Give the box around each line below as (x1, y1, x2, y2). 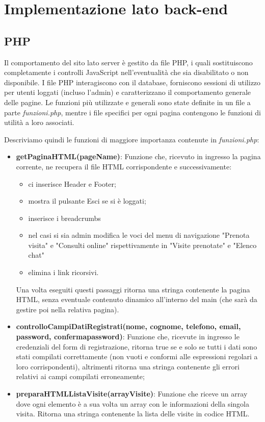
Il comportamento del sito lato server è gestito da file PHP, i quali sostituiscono (4, 57, 253, 67)
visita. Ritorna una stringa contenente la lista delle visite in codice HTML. (16, 408, 250, 419)
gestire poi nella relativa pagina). (16, 304, 119, 314)
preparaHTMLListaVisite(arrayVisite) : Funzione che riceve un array (16, 388, 248, 399)
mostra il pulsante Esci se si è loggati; (28, 195, 146, 206)
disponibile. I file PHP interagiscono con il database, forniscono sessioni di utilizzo (4, 77, 261, 87)
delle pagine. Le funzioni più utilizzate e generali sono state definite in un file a (4, 96, 251, 107)
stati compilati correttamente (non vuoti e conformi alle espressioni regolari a (16, 351, 258, 362)
